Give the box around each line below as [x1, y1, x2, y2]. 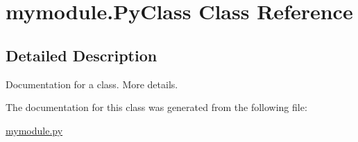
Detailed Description [6, 44, 157, 65]
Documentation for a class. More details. [6, 77, 178, 91]
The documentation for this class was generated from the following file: [6, 100, 307, 114]
